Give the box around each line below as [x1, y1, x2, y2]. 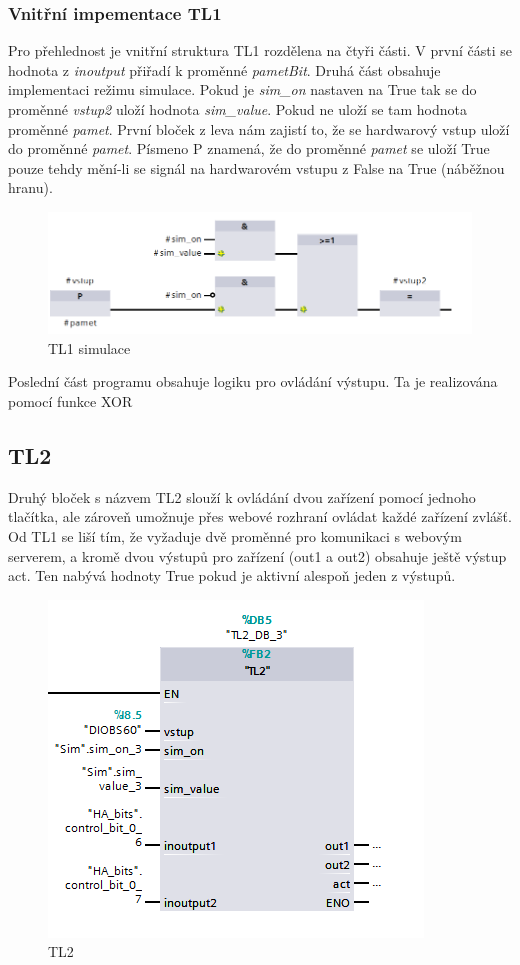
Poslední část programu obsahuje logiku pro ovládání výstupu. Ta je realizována [8, 371, 498, 392]
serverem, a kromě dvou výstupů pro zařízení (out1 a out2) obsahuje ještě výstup [8, 545, 507, 566]
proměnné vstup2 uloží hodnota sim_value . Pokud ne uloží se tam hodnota [8, 99, 468, 119]
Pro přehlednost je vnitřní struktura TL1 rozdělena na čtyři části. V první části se [8, 40, 512, 61]
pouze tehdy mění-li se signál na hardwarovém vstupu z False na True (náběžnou [8, 157, 505, 178]
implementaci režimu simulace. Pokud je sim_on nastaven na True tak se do [8, 79, 477, 100]
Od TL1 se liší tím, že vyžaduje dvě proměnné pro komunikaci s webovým [8, 525, 462, 546]
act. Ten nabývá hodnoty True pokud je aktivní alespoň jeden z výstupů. [8, 565, 456, 586]
